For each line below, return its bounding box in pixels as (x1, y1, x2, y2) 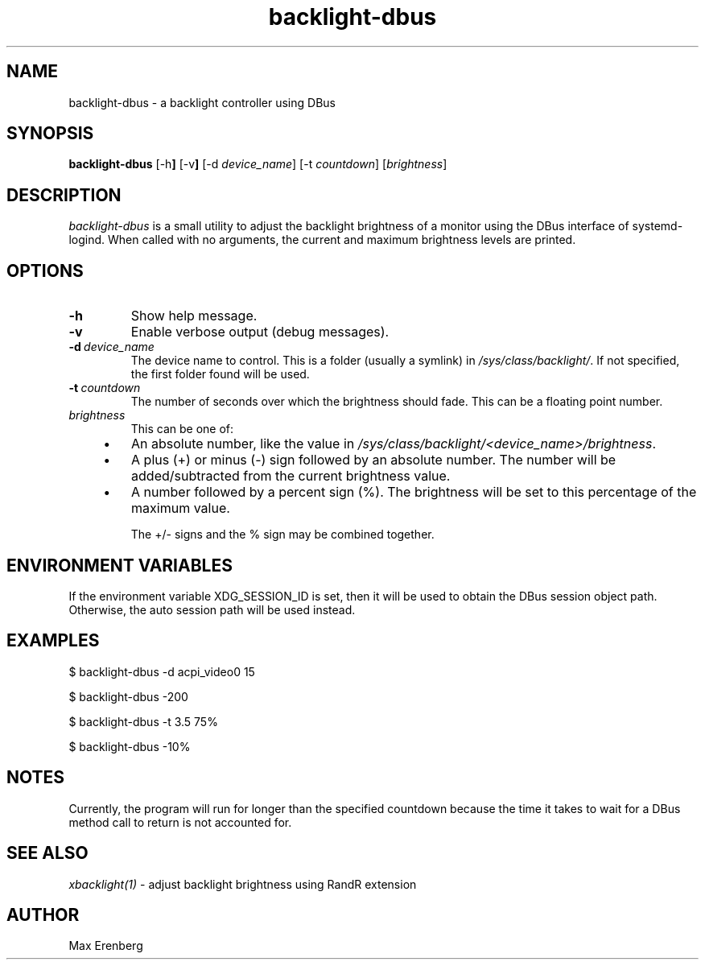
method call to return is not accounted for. (68, 815, 292, 829)
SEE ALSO (6, 843, 89, 864)
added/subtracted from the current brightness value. (131, 468, 451, 485)
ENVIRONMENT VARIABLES (6, 555, 233, 576)
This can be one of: (130, 422, 234, 436)
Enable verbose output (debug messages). (130, 324, 390, 341)
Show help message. (130, 308, 258, 324)
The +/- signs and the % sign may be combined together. (130, 527, 435, 542)
